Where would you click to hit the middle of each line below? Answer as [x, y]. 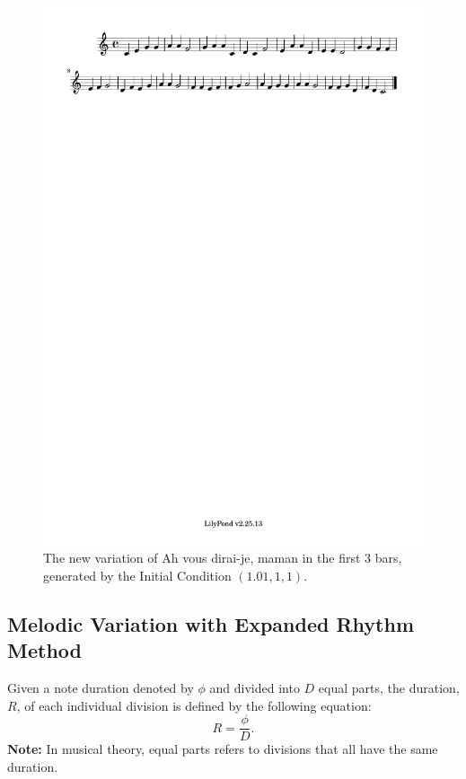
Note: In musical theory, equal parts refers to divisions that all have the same [223, 749]
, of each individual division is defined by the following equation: [194, 705]
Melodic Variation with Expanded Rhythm [211, 623]
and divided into [255, 688]
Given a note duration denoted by [101, 688]
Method [44, 650]
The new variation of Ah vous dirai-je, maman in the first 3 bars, [223, 558]
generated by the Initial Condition [137, 575]
